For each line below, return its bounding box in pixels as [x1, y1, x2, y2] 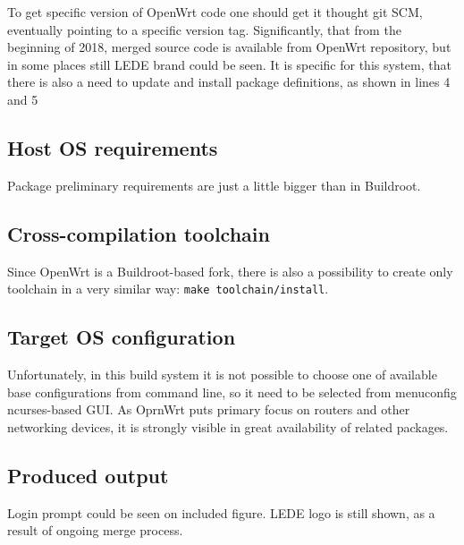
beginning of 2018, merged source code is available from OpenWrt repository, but [7, 38, 451, 56]
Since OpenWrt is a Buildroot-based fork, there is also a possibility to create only [7, 261, 453, 280]
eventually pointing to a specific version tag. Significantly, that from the [7, 20, 401, 38]
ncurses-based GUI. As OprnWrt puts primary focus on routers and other [7, 400, 410, 419]
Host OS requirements [7, 133, 218, 161]
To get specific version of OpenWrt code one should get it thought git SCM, [7, 3, 423, 21]
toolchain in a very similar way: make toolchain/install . [7, 279, 329, 298]
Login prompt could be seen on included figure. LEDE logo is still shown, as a [7, 503, 435, 522]
